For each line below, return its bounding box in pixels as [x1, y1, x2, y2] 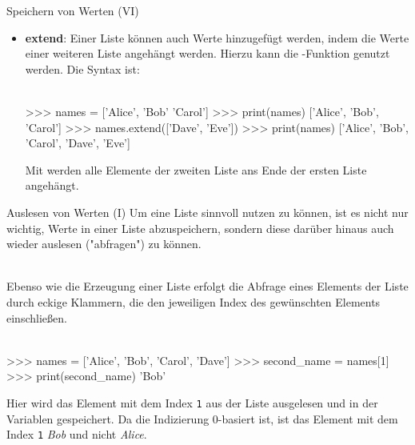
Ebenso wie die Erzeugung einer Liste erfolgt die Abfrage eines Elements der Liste [6, 278, 409, 295]
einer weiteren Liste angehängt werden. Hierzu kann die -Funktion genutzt [25, 45, 390, 62]
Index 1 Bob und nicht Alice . [6, 426, 147, 443]
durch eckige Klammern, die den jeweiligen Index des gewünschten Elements [6, 293, 381, 310]
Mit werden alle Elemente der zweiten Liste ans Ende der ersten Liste [25, 161, 367, 178]
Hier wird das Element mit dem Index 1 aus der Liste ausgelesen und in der [6, 394, 378, 411]
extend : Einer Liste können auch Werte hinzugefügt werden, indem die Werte [25, 29, 409, 46]
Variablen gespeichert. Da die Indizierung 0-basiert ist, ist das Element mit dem [6, 410, 398, 427]
